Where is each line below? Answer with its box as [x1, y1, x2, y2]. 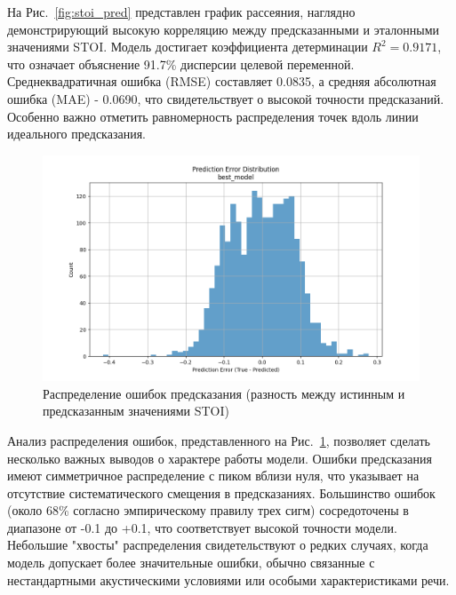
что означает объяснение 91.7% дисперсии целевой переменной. [7, 54, 355, 73]
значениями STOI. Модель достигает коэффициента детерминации [7, 37, 368, 56]
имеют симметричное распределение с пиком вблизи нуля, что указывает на [7, 466, 420, 485]
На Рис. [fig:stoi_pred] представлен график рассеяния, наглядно [7, 3, 356, 20]
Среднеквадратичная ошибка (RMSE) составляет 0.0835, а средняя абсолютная [7, 72, 436, 91]
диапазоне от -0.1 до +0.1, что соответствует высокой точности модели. [7, 518, 397, 536]
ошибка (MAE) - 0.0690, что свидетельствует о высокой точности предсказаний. [7, 89, 444, 107]
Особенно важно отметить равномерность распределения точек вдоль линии [7, 107, 419, 125]
